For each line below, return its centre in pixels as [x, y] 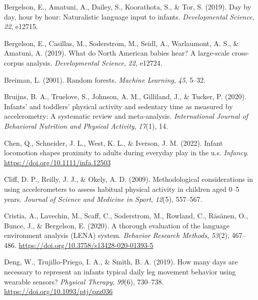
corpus [14, 62]
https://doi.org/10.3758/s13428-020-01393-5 [86, 245]
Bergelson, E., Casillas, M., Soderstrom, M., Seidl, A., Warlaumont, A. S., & [121, 43]
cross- [240, 53]
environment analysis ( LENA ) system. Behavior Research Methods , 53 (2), [117, 235]
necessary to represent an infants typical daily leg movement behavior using [120, 272]
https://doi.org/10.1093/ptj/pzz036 [58, 291]
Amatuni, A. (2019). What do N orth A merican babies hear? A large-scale [117, 53]
